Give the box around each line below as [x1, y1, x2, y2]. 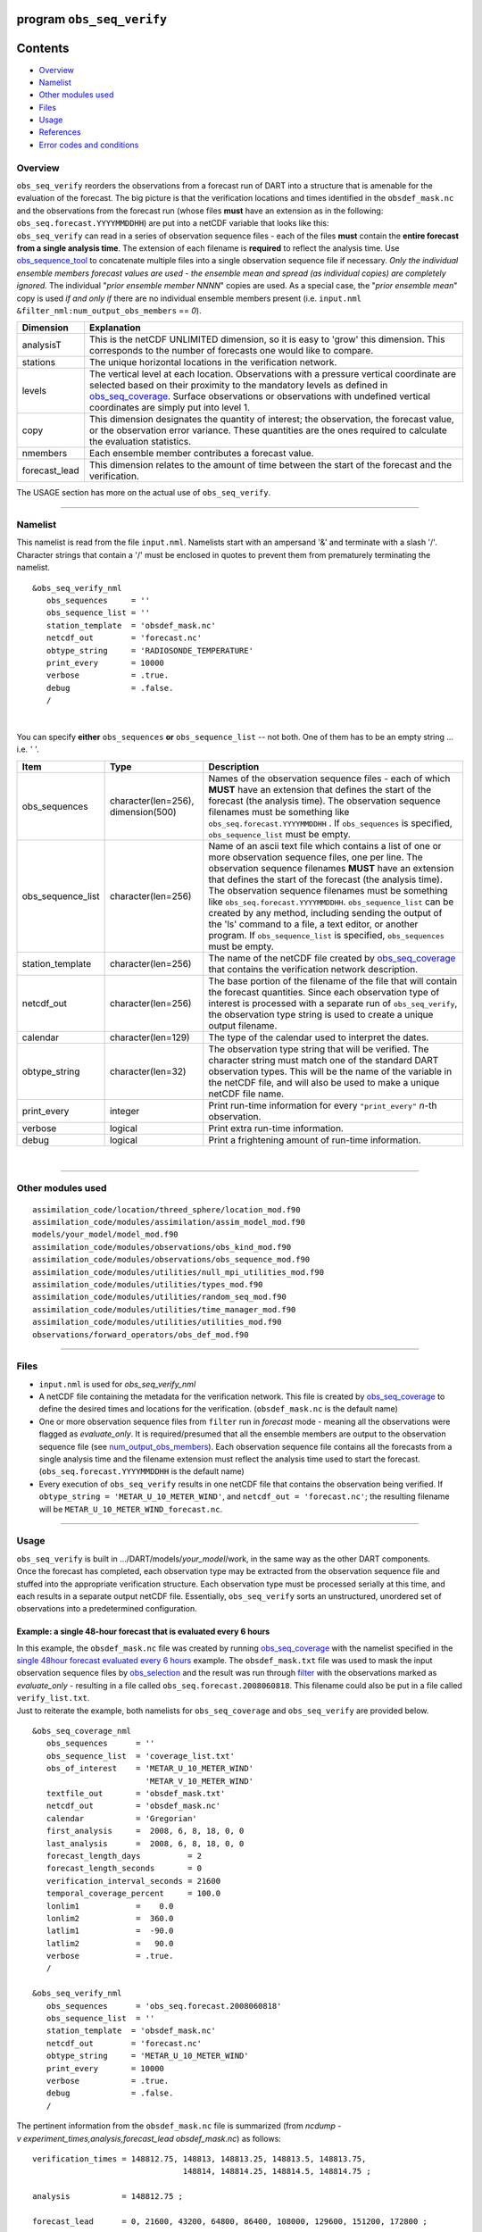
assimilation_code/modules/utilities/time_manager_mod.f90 [32, 1304, 296, 1314]
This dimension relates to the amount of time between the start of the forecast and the [89, 459, 453, 471]
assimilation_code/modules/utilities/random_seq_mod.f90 [32, 1292, 287, 1303]
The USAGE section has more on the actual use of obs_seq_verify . [16, 487, 271, 498]
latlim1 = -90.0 [46, 1926, 174, 1936]
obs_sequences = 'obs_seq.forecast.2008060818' [46, 2001, 282, 2011]
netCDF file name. [208, 1087, 285, 1100]
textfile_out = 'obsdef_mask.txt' [46, 1788, 226, 1798]
